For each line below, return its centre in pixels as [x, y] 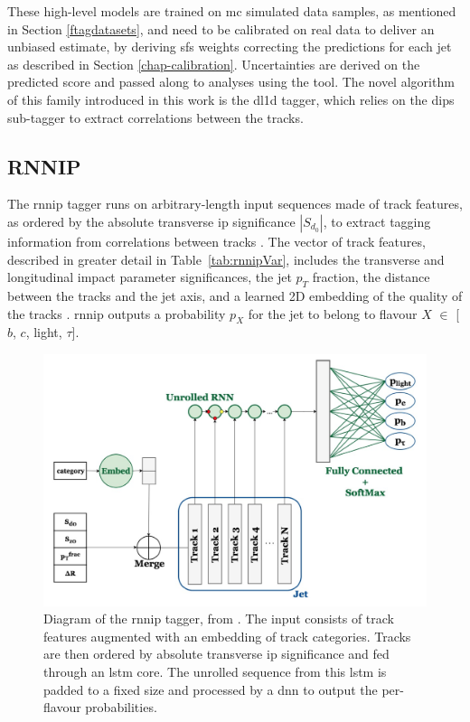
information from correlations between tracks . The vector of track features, [216, 241]
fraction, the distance [371, 277]
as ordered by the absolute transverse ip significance [151, 221]
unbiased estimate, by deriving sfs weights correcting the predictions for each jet [230, 47]
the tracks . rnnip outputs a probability [117, 313]
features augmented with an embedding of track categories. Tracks [227, 636]
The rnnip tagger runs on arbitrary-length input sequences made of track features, [235, 204]
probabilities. [121, 707]
